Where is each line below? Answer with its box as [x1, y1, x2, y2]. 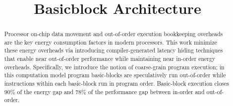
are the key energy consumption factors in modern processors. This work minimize [4, 38, 217, 46]
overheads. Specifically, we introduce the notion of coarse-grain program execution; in [4, 62, 225, 71]
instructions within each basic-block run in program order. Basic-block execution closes [4, 79, 229, 88]
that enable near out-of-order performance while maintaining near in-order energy [4, 54, 216, 63]
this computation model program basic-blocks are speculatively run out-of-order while [4, 71, 226, 79]
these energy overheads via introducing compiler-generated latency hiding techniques [4, 46, 223, 54]
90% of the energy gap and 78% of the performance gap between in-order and [4, 87, 205, 96]
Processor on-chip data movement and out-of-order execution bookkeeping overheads [4, 30, 223, 38]
